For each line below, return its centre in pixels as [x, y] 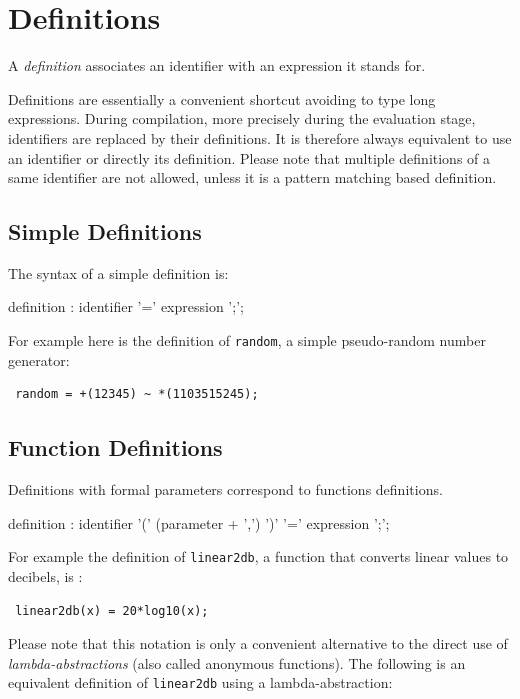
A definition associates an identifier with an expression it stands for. [217, 65]
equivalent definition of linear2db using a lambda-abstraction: [200, 682]
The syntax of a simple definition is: [118, 272]
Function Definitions [115, 447]
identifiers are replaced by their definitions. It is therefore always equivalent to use [260, 137]
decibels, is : [45, 575]
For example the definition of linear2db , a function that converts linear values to [258, 556]
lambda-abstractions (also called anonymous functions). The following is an [237, 662]
